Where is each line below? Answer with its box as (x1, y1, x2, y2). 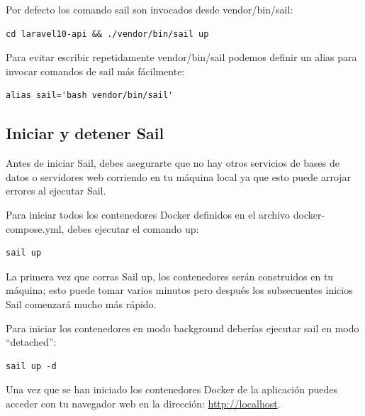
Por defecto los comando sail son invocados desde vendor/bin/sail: (6, 2, 293, 16)
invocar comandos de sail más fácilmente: (6, 63, 185, 78)
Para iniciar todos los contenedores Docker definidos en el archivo (6, 207, 291, 221)
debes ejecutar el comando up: (67, 221, 199, 236)
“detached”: (6, 334, 57, 349)
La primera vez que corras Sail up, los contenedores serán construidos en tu (6, 268, 334, 283)
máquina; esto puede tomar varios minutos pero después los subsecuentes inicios (6, 283, 353, 297)
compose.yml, (6, 221, 64, 236)
